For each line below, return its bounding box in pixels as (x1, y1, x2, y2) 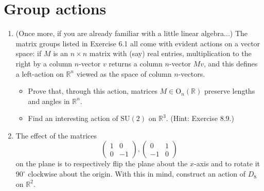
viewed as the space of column (76, 68, 172, 79)
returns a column (109, 58, 163, 68)
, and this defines (203, 58, 258, 68)
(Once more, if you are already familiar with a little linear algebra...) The (15, 28, 248, 39)
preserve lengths (204, 85, 255, 96)
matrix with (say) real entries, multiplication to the (89, 48, 252, 59)
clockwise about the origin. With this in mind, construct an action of (28, 168, 245, 179)
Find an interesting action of (28, 113, 118, 124)
